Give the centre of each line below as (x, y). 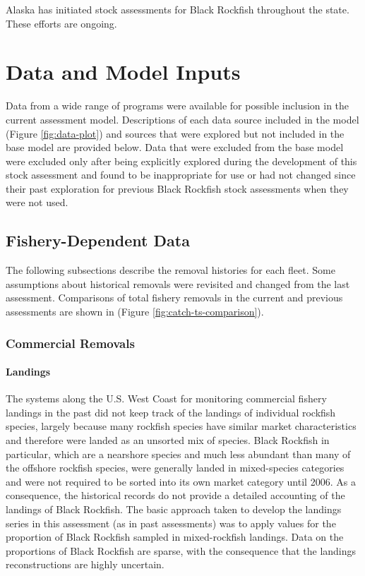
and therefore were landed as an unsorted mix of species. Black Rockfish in (168, 440)
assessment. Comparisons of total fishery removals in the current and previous (174, 298)
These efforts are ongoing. (61, 23)
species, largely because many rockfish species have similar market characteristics (181, 426)
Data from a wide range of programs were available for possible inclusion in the (178, 106)
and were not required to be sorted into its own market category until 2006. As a (181, 481)
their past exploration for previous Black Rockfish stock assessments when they (177, 188)
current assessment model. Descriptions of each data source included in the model (182, 119)
